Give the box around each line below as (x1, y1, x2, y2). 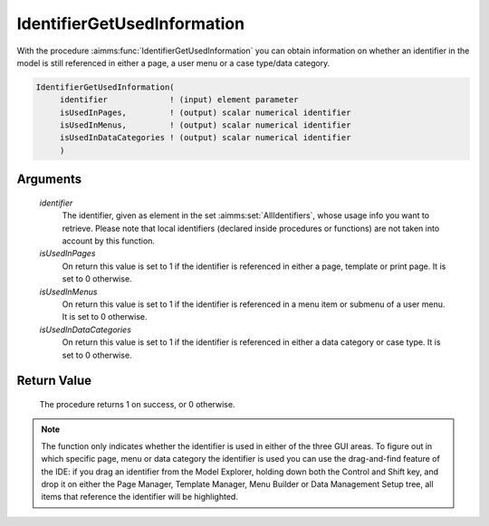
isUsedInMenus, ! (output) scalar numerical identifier (59, 120, 351, 130)
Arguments (16, 172, 82, 187)
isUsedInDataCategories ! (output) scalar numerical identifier (59, 132, 351, 143)
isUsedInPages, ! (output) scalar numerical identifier (59, 107, 351, 118)
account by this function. (62, 235, 156, 246)
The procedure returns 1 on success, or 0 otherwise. (39, 398, 235, 409)
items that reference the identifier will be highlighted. (41, 492, 239, 502)
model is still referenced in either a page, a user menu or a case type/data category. (16, 57, 331, 68)
